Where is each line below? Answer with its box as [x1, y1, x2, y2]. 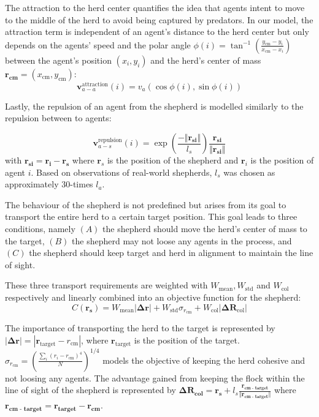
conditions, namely [5, 222, 75, 235]
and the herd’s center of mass [150, 53, 261, 66]
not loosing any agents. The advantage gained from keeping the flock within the [5, 371, 305, 384]
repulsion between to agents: [5, 111, 112, 124]
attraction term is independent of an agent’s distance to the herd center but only [5, 25, 309, 38]
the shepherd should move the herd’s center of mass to [102, 222, 307, 235]
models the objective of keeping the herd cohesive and [102, 353, 306, 366]
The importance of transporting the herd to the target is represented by [5, 321, 275, 334]
